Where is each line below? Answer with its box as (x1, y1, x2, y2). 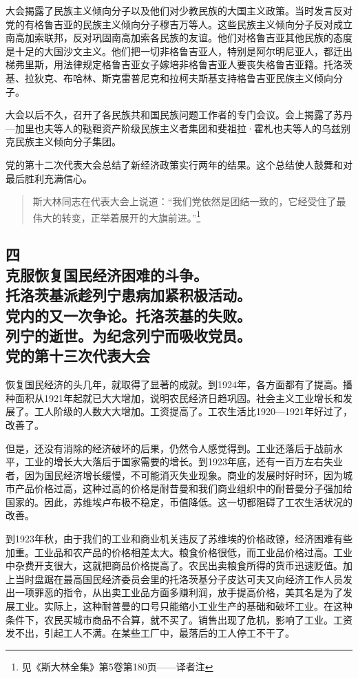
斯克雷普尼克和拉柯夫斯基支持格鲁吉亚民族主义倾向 (101, 70, 333, 85)
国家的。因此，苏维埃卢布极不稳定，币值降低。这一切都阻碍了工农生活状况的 (6, 494, 352, 509)
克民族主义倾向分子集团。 (6, 134, 121, 149)
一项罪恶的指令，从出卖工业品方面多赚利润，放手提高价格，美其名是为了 (14, 585, 343, 600)
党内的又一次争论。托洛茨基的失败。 (6, 304, 251, 326)
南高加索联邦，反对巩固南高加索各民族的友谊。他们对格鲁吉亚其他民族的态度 (6, 30, 352, 45)
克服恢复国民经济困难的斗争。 (6, 264, 208, 285)
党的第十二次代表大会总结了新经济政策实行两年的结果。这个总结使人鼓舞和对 (6, 157, 352, 171)
